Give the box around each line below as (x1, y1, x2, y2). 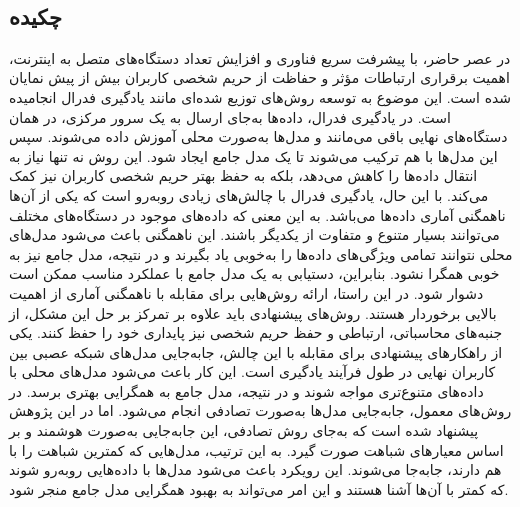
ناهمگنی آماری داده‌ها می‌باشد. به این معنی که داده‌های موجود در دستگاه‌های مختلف (9, 204, 506, 225)
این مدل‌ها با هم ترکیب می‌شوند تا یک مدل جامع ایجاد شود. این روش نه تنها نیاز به (9, 145, 498, 166)
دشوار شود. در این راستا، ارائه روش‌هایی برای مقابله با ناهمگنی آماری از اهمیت (9, 282, 484, 303)
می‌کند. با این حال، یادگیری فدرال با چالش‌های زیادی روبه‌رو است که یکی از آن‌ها (9, 184, 489, 205)
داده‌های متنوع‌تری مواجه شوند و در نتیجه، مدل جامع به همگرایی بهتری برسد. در (9, 380, 484, 401)
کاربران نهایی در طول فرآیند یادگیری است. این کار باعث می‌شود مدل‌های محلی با (9, 361, 496, 382)
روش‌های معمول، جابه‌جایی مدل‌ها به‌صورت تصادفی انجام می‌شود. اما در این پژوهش (9, 400, 512, 421)
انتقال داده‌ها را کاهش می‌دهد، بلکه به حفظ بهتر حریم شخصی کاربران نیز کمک (9, 165, 478, 186)
